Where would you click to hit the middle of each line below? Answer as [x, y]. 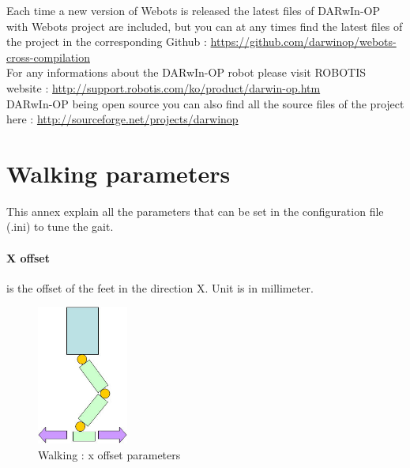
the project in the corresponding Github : [107, 42]
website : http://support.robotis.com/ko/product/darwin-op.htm [164, 87]
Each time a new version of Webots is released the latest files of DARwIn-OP [193, 10]
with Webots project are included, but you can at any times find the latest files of [205, 26]
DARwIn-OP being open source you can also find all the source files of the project [205, 103]
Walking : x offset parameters [109, 455]
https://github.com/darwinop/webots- [303, 42]
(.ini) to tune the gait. [60, 226]
